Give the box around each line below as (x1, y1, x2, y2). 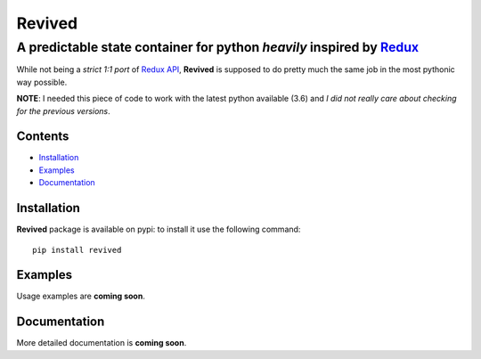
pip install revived (32, 245, 122, 255)
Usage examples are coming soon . (16, 290, 146, 302)
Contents (16, 129, 69, 144)
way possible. (16, 77, 68, 87)
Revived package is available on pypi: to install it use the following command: (16, 224, 301, 235)
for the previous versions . (16, 105, 110, 116)
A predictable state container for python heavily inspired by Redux (16, 39, 420, 55)
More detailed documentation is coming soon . (16, 338, 187, 348)
